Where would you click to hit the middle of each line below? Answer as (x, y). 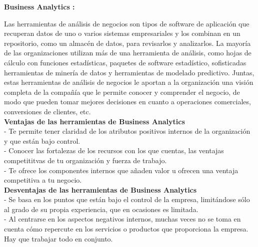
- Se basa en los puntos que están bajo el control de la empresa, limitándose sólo (127, 199)
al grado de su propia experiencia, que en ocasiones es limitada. (101, 209)
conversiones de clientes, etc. (47, 111)
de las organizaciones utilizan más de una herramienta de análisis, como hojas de (128, 53)
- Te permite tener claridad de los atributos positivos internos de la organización (127, 131)
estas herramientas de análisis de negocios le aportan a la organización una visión (129, 82)
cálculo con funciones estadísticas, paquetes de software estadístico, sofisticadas (125, 62)
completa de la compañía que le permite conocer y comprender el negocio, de (122, 92)
